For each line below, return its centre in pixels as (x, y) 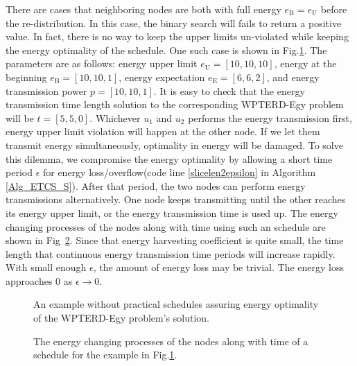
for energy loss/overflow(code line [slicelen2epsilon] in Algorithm (179, 172)
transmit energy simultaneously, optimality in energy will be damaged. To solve (174, 145)
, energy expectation (162, 77)
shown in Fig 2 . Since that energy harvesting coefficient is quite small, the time (175, 240)
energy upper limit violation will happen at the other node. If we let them (163, 131)
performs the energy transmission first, (270, 117)
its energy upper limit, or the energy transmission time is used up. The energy (172, 212)
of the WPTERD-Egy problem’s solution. (121, 318)
